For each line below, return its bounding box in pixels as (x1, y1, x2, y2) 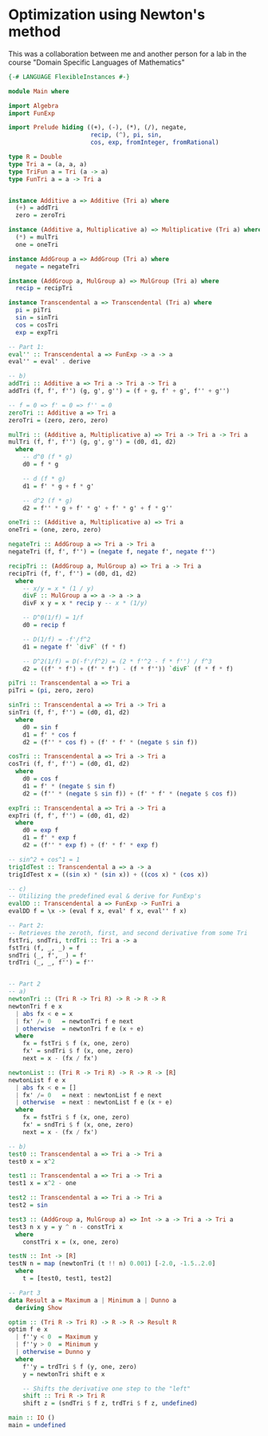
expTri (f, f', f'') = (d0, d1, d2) (8, 811, 130, 819)
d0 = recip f (22, 621, 66, 629)
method (8, 22, 61, 41)
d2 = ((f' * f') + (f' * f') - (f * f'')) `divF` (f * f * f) (22, 664, 234, 672)
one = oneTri (15, 240, 59, 248)
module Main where (8, 87, 69, 95)
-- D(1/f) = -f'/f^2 (22, 635, 91, 644)
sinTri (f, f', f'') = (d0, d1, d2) (8, 708, 130, 716)
